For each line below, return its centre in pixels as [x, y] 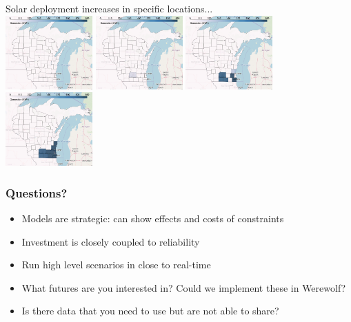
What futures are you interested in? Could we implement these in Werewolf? [184, 287]
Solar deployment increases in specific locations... [109, 8]
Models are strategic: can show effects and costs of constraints [153, 218]
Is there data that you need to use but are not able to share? [150, 311]
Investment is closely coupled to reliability [111, 241]
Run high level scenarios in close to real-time [116, 265]
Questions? [37, 192]
